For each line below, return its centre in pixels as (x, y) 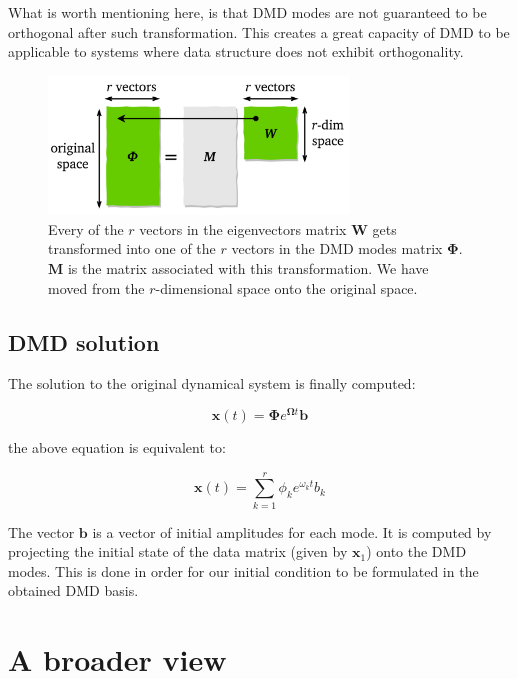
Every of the (86, 228)
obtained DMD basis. (73, 590)
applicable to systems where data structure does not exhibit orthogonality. (236, 51)
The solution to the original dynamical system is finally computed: (212, 383)
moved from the (96, 287)
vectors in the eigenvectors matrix (243, 228)
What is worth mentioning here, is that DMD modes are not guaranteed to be (247, 12)
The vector (41, 531)
